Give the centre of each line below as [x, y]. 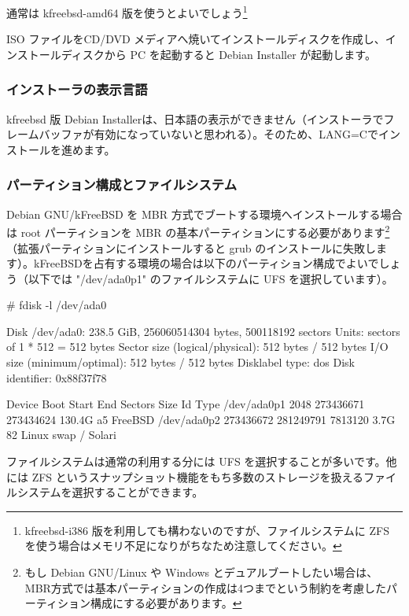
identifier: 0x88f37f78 [57, 377]
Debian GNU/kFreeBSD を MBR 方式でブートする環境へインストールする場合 [204, 214]
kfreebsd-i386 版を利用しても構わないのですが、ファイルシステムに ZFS [207, 530]
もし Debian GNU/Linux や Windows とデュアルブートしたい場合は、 [201, 572]
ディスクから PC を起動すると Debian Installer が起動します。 [218, 54]
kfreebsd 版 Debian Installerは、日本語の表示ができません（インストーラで [195, 118]
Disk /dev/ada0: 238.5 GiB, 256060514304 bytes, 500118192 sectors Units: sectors [203, 331]
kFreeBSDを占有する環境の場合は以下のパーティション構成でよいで [206, 263]
